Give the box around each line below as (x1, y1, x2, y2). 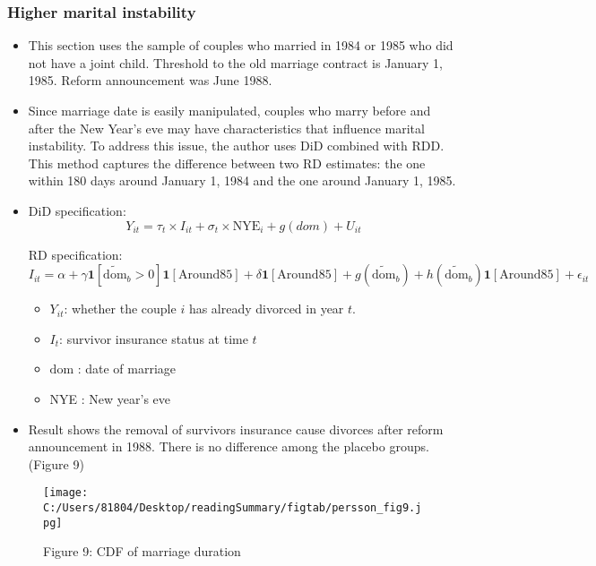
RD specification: (28, 244, 123, 263)
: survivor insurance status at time (59, 329, 248, 347)
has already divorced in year (188, 299, 344, 318)
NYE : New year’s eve (49, 389, 171, 407)
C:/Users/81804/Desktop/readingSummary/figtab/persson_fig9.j (43, 501, 422, 514)
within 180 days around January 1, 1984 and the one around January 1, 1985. (28, 171, 456, 190)
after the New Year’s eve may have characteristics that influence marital (28, 118, 425, 137)
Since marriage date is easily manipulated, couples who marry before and (28, 101, 431, 119)
